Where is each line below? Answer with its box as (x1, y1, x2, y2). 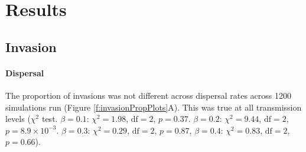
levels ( (5, 112, 31, 125)
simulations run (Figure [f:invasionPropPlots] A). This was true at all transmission (5, 101, 302, 113)
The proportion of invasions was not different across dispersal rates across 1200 (5, 89, 292, 101)
